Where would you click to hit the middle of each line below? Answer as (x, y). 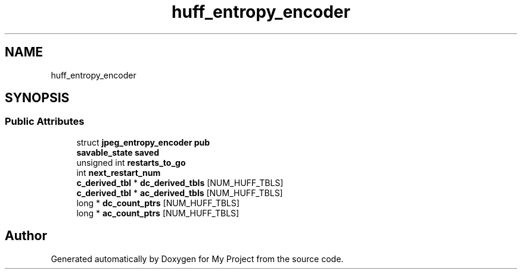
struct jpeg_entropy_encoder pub (143, 142)
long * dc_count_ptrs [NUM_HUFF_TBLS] (158, 203)
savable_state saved (118, 152)
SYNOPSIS (37, 98)
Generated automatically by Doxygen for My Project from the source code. (197, 259)
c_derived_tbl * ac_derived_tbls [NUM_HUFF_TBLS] (180, 193)
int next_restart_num (119, 172)
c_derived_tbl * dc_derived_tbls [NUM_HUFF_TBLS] (180, 182)
